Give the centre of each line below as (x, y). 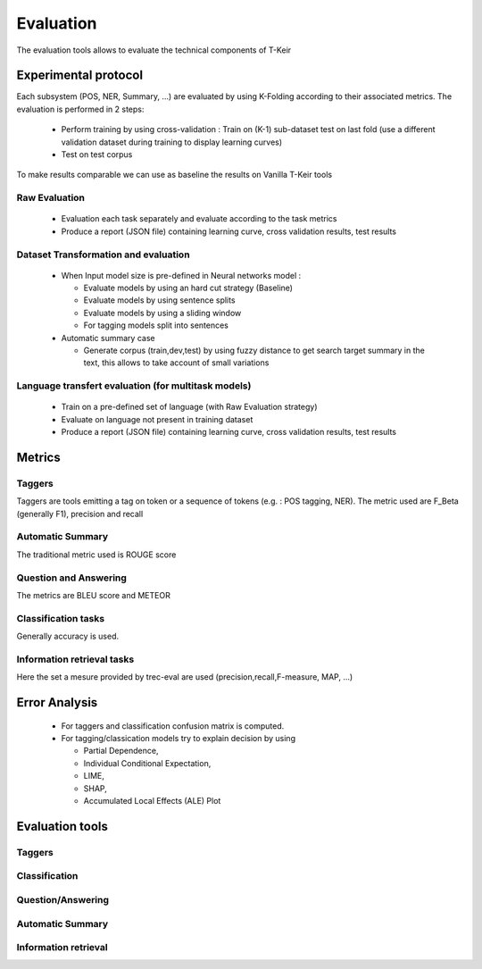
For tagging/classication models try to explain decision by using (179, 739)
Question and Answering (71, 578)
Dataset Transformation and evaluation (104, 255)
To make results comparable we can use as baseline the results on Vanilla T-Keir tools (175, 175)
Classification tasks (61, 618)
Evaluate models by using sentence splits (159, 300)
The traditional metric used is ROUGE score (96, 555)
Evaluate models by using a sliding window (162, 313)
